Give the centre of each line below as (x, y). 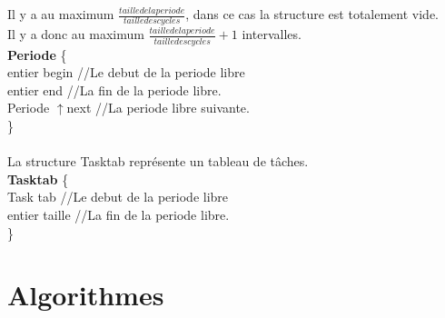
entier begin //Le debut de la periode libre (126, 72)
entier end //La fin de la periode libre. (114, 89)
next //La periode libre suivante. (158, 108)
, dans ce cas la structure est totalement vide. (312, 14)
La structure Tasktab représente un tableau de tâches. (158, 161)
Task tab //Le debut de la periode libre (118, 197)
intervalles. (272, 34)
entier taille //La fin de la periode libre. (119, 214)
